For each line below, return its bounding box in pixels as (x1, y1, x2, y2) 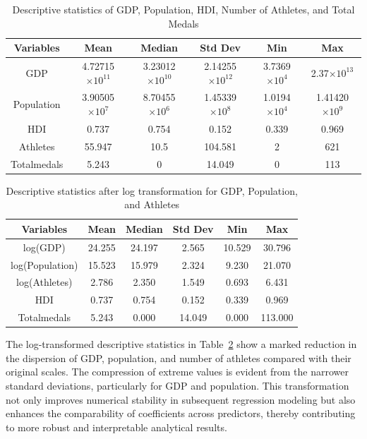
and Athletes (124, 197, 180, 212)
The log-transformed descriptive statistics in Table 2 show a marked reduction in (6, 337, 357, 351)
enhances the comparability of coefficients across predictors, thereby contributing (6, 406, 356, 421)
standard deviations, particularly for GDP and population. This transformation (6, 378, 349, 392)
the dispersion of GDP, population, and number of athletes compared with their (6, 350, 351, 365)
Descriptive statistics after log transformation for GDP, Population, (6, 183, 298, 198)
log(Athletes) (16, 275, 73, 289)
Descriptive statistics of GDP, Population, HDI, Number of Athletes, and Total (12, 2, 355, 16)
